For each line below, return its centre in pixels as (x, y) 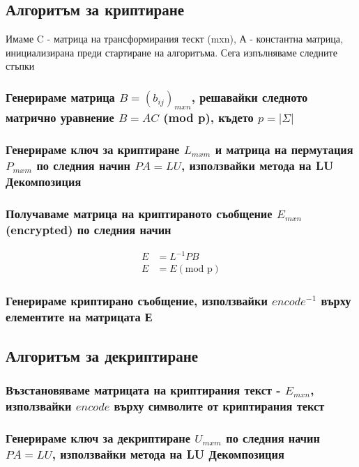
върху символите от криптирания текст (219, 405)
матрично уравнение (60, 117)
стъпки (20, 66)
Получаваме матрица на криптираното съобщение (139, 213)
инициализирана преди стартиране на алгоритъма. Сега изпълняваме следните (171, 52)
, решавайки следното (250, 97)
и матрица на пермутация (284, 149)
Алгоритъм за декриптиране (102, 355)
